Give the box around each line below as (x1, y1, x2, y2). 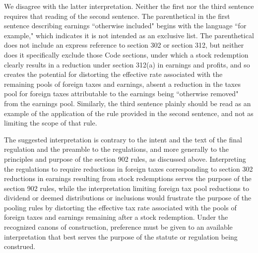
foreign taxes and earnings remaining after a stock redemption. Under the (4, 212, 228, 222)
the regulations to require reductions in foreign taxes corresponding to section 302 (4, 163, 253, 174)
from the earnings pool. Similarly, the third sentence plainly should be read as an (4, 98, 251, 108)
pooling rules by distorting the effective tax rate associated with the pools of (4, 202, 237, 212)
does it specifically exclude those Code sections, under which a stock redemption (4, 49, 249, 60)
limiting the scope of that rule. (4, 118, 97, 128)
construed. (4, 241, 36, 252)
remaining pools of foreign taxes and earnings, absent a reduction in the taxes (4, 78, 241, 89)
